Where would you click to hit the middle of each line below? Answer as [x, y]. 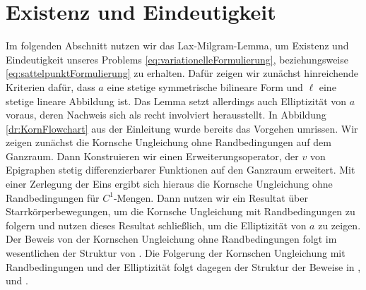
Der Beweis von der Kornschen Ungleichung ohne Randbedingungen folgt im [171, 239]
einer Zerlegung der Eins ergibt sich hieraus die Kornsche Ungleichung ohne [169, 184]
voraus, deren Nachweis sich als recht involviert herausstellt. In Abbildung [166, 115]
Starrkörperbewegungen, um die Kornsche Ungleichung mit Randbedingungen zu [181, 211]
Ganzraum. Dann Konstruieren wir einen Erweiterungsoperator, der [152, 156]
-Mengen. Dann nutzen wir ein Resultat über [211, 197]
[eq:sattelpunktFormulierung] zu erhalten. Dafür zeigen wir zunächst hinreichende [182, 73]
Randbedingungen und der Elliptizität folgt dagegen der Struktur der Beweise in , [183, 266]
